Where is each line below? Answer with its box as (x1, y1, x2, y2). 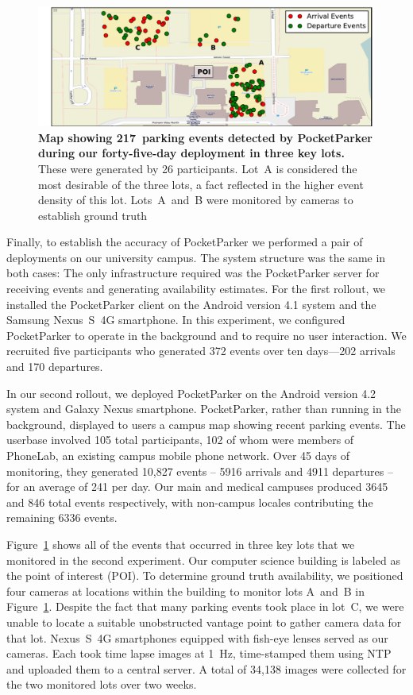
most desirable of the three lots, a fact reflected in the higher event (38, 176, 364, 192)
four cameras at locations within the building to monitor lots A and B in (6, 582, 365, 599)
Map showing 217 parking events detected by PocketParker (38, 129, 372, 145)
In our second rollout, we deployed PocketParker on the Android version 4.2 (6, 384, 376, 401)
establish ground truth (38, 207, 148, 223)
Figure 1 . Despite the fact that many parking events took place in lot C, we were (6, 598, 404, 615)
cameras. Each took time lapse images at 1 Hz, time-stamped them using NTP (6, 645, 392, 662)
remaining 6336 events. (6, 509, 118, 526)
